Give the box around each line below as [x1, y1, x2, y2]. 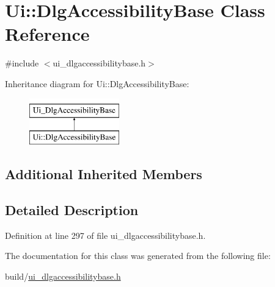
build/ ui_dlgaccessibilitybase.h [5, 269, 121, 282]
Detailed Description [5, 200, 139, 219]
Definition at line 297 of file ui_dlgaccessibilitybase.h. [5, 229, 206, 241]
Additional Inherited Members [5, 165, 202, 183]
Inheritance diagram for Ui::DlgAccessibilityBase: [5, 77, 189, 90]
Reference [5, 21, 90, 46]
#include [5, 57, 39, 69]
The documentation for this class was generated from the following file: [5, 249, 271, 262]
